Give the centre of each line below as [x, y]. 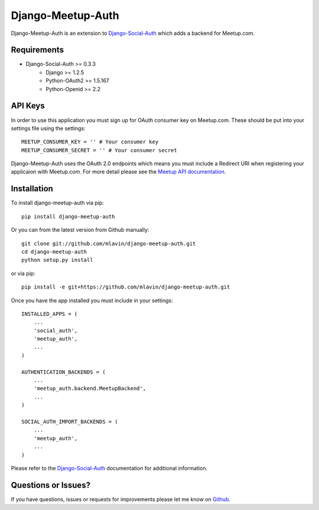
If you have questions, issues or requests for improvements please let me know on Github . [121, 499]
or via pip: [23, 273]
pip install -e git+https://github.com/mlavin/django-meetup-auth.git [126, 287]
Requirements [38, 50]
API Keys [28, 106]
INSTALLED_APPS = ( [50, 314]
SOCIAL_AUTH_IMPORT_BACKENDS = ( [70, 421]
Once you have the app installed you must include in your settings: [92, 300]
